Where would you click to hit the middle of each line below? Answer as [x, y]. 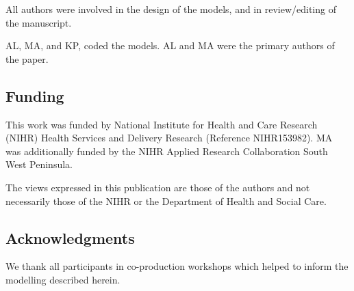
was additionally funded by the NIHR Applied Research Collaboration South [167, 151]
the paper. [27, 58]
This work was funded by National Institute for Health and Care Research [162, 124]
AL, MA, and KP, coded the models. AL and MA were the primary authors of [170, 45]
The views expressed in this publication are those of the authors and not [158, 187]
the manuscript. [39, 22]
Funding [35, 95]
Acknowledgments [70, 237]
